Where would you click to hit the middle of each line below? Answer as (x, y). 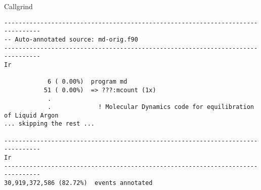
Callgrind (18, 6)
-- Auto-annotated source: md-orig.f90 (71, 39)
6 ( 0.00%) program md (87, 82)
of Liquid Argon (31, 115)
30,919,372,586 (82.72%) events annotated (78, 183)
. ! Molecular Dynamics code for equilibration (150, 107)
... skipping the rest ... (49, 124)
